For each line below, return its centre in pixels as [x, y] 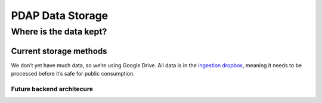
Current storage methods [59, 51]
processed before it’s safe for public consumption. [73, 74]
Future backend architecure [52, 89]
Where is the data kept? [59, 32]
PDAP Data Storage [60, 15]
